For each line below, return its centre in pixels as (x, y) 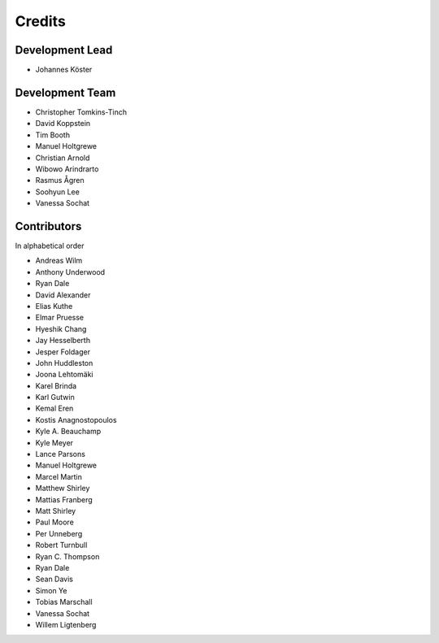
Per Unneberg (59, 533)
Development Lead (64, 50)
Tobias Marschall (64, 602)
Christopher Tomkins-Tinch (81, 112)
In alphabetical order (50, 245)
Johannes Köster (64, 70)
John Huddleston (64, 363)
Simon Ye (51, 590)
